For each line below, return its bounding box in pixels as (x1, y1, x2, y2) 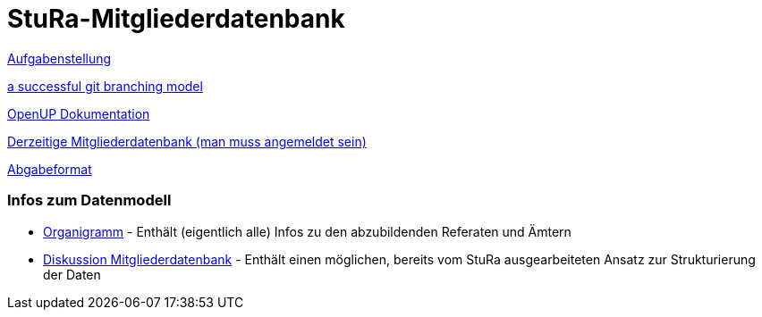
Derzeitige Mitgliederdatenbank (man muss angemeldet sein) (7, 133, 367, 149)
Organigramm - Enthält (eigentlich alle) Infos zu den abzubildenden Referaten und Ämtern (43, 223, 571, 239)
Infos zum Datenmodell (7, 191, 172, 210)
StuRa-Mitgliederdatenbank (7, 4, 345, 34)
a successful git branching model (7, 78, 203, 94)
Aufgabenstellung (7, 50, 112, 66)
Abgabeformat (7, 161, 92, 177)
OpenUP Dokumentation (7, 105, 150, 121)
